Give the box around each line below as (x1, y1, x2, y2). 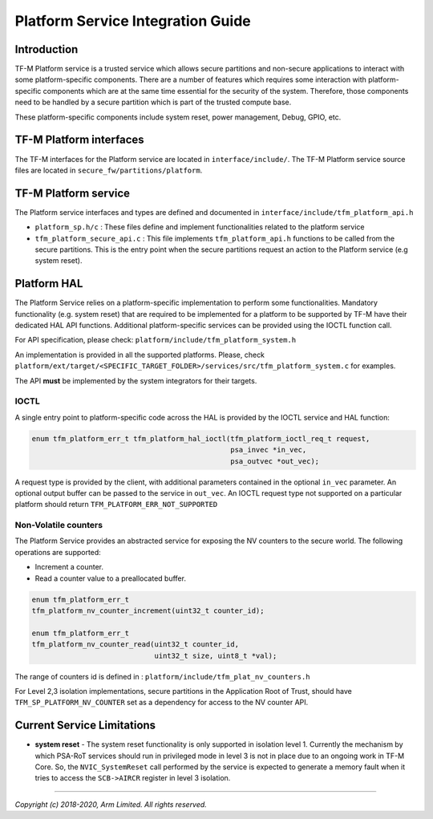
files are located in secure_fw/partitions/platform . (14, 165, 203, 175)
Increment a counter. (34, 562, 104, 572)
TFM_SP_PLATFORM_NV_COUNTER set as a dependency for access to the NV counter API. (14, 698, 309, 708)
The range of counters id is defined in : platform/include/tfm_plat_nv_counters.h (14, 671, 310, 681)
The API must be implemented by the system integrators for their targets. (14, 375, 257, 385)
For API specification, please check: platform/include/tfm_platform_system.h (14, 335, 297, 345)
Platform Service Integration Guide (14, 12, 252, 30)
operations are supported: (14, 547, 102, 557)
